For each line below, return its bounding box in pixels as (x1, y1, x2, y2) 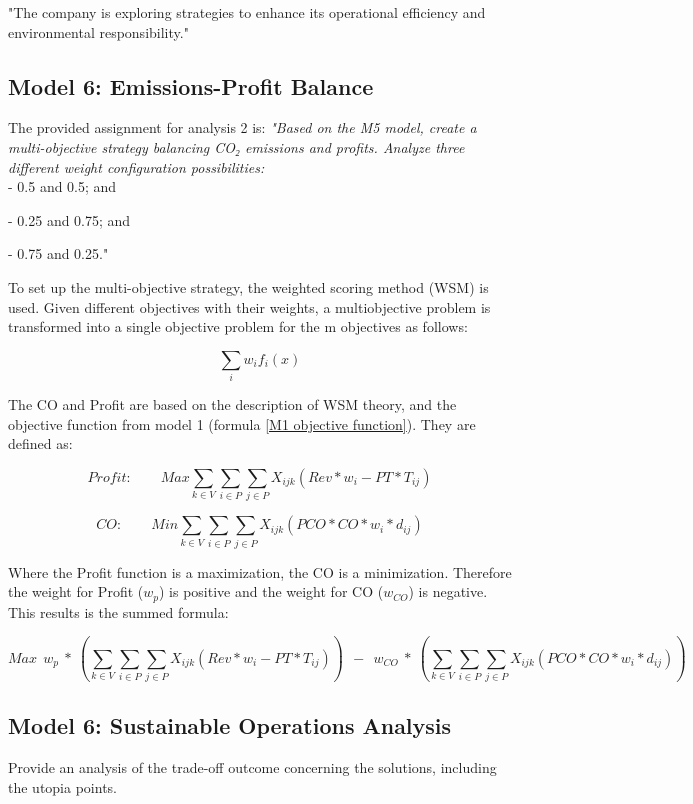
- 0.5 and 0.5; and (8, 176, 117, 197)
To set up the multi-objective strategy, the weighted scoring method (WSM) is (8, 276, 489, 297)
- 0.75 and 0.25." (8, 243, 109, 264)
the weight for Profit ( (8, 581, 144, 602)
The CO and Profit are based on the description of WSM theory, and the (8, 394, 457, 415)
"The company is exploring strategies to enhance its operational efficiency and (8, 2, 486, 22)
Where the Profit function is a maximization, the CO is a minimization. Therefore (8, 561, 512, 582)
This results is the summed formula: (8, 601, 229, 622)
